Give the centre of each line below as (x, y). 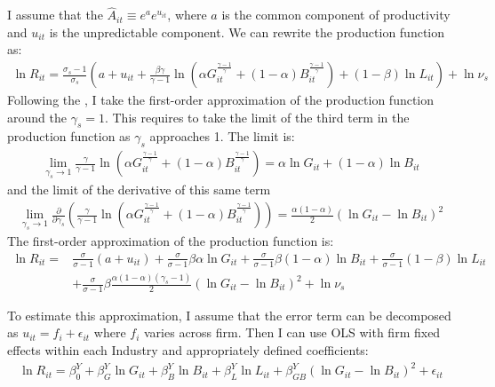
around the (37, 117)
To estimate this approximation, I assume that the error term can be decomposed (229, 315)
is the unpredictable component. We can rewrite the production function (247, 32)
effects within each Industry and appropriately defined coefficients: (188, 350)
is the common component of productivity (336, 15)
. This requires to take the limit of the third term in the (257, 117)
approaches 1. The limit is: (222, 136)
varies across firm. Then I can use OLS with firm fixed (292, 332)
